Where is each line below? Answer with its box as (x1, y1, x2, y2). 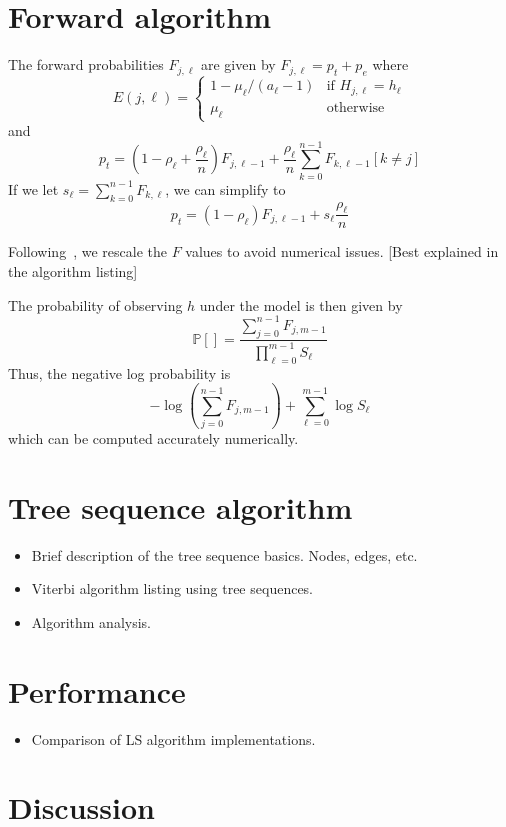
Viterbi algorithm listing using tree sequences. (31, 578, 313, 599)
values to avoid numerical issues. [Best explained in (185, 241, 499, 262)
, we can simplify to (165, 178, 286, 199)
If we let (8, 178, 59, 199)
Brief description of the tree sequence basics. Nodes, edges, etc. (31, 544, 418, 565)
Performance (8, 670, 186, 711)
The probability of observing (8, 294, 183, 315)
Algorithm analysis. (31, 611, 152, 632)
